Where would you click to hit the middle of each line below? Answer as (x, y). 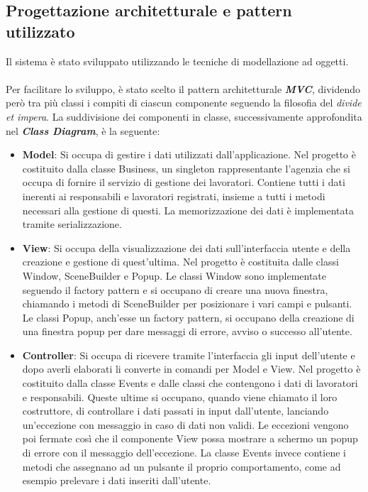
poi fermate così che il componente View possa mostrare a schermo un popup (190, 438)
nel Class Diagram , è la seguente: (83, 130)
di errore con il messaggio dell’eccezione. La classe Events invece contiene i (184, 453)
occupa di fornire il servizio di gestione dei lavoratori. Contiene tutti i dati (184, 182)
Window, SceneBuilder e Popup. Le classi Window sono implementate (174, 275)
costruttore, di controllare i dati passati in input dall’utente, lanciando (175, 411)
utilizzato (40, 31)
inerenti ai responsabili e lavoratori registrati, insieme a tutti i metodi (174, 196)
